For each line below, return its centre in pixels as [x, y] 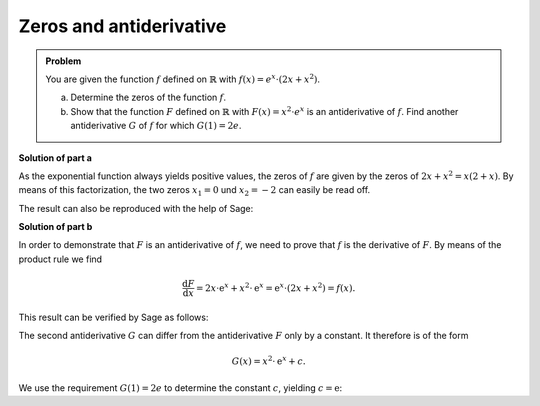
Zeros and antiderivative [122, 26]
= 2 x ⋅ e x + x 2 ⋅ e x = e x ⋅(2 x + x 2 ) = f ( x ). [275, 287]
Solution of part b [55, 227]
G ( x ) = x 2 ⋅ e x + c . [269, 360]
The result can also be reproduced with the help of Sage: [136, 208]
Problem [63, 61]
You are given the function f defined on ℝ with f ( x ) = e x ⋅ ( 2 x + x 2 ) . [182, 78]
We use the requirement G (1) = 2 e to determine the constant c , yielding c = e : [180, 387]
